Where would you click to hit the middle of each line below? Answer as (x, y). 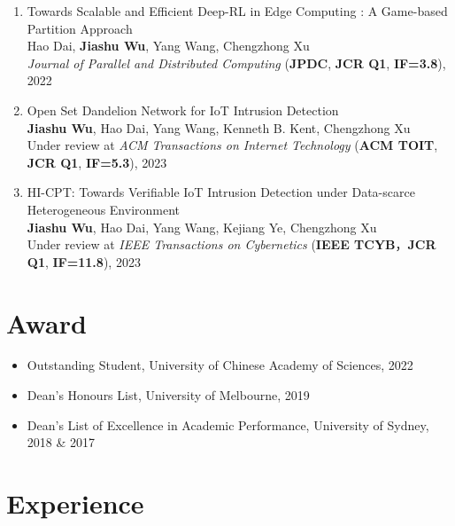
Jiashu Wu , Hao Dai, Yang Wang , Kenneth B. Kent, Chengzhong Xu (219, 127)
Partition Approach (80, 28)
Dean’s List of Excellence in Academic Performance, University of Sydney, (228, 424)
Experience (75, 503)
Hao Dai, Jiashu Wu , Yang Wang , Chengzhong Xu (168, 46)
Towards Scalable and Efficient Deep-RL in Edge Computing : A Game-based (237, 11)
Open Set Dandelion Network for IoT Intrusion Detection (183, 110)
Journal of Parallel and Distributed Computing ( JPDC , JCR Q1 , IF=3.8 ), (236, 63)
